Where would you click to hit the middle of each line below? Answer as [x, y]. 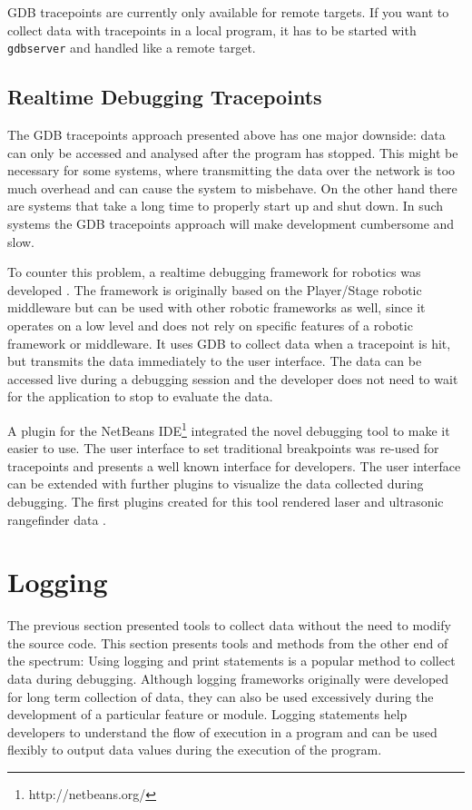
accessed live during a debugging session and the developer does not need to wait [233, 378]
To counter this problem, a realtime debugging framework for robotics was [214, 272]
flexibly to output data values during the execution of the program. [195, 750]
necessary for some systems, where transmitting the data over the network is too [231, 170]
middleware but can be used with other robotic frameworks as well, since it [216, 307]
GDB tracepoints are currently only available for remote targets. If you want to [228, 12]
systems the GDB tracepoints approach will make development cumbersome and [231, 224]
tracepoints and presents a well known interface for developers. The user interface [234, 465]
